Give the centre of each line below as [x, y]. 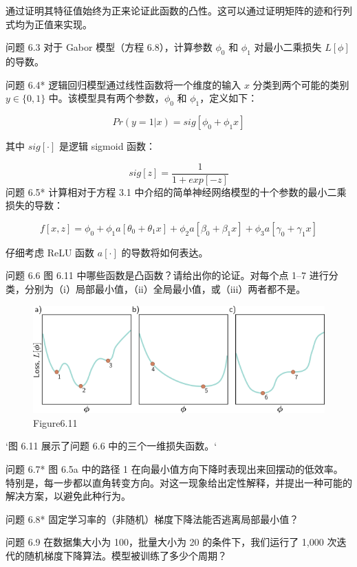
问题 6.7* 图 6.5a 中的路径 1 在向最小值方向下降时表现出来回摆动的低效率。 [174, 468]
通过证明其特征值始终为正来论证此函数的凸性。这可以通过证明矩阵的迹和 [169, 10]
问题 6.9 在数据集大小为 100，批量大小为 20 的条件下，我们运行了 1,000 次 [171, 542]
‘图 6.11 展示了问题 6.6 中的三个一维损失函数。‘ [111, 446]
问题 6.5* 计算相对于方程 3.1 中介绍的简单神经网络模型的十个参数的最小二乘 [176, 191]
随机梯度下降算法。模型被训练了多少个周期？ [126, 555]
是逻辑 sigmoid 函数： [108, 145]
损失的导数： [34, 205]
